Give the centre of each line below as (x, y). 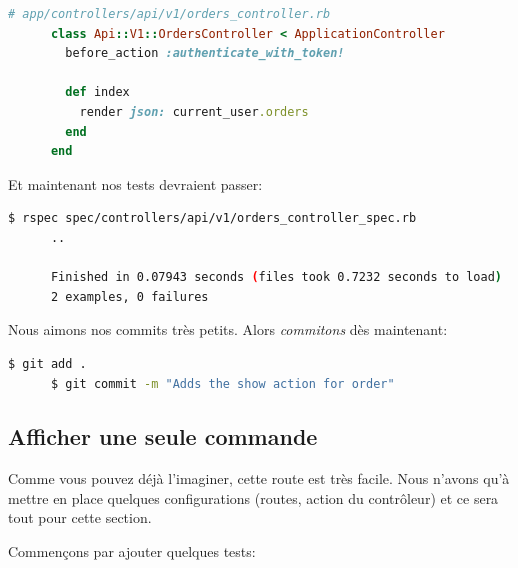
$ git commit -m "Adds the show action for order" (222, 383)
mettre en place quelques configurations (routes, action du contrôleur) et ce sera (253, 497)
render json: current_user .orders (194, 111)
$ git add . (47, 363)
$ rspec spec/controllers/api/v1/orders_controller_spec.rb (212, 218)
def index (97, 92)
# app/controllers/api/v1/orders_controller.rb (169, 14)
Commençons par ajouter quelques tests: (132, 551)
